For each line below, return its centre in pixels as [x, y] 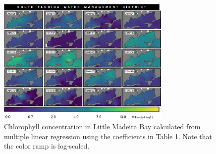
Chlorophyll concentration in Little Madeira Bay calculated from [102, 127]
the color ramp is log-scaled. [47, 146]
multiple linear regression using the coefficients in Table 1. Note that [108, 136]
